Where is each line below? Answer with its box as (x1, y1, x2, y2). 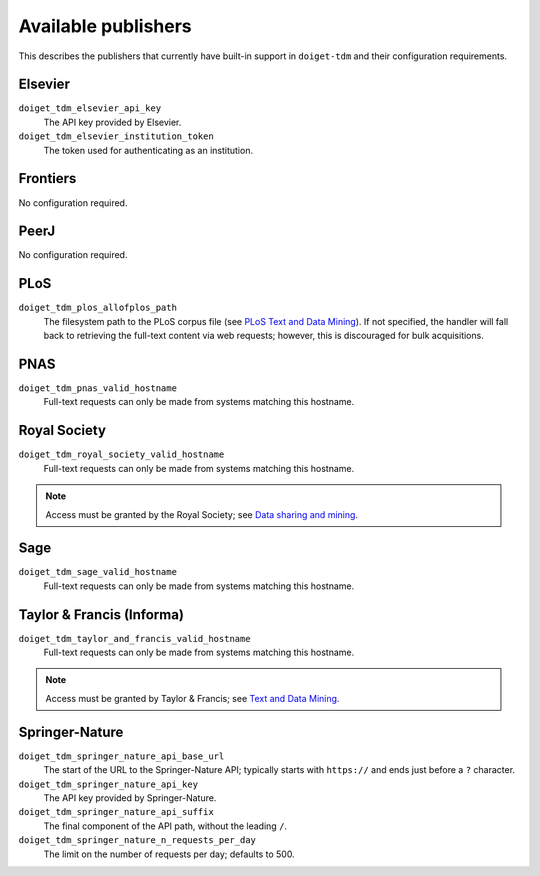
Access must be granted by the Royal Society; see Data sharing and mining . (45, 508, 359, 520)
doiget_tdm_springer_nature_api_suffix (18, 806, 214, 818)
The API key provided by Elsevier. (43, 116, 182, 128)
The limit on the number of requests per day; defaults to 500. (43, 848, 295, 860)
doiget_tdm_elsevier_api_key (18, 103, 162, 114)
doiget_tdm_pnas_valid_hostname (18, 383, 177, 394)
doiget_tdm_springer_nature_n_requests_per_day (18, 835, 257, 846)
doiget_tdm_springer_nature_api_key (18, 778, 199, 790)
